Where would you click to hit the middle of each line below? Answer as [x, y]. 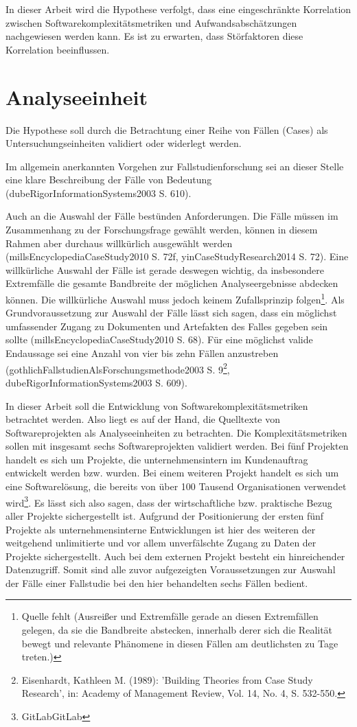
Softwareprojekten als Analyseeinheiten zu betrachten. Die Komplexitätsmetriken [176, 432]
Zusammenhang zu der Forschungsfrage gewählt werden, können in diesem [162, 230]
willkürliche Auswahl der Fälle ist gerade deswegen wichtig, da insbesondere [165, 269]
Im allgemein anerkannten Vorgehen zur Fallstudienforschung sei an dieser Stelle [175, 166]
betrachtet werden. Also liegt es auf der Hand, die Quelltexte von [143, 419]
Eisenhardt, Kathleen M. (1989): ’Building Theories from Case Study [167, 679]
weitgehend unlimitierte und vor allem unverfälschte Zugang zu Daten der [161, 543]
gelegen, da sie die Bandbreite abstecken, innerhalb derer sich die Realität [177, 630]
